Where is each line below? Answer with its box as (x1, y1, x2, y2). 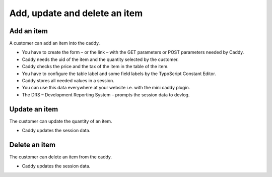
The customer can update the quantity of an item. (9, 118, 113, 124)
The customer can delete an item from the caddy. (9, 154, 112, 160)
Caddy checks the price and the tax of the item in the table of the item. (22, 64, 169, 70)
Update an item (9, 105, 58, 113)
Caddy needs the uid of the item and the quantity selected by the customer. (22, 56, 179, 63)
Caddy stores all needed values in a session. (22, 78, 114, 84)
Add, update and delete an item (9, 8, 143, 19)
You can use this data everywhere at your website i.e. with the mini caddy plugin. (22, 85, 190, 91)
